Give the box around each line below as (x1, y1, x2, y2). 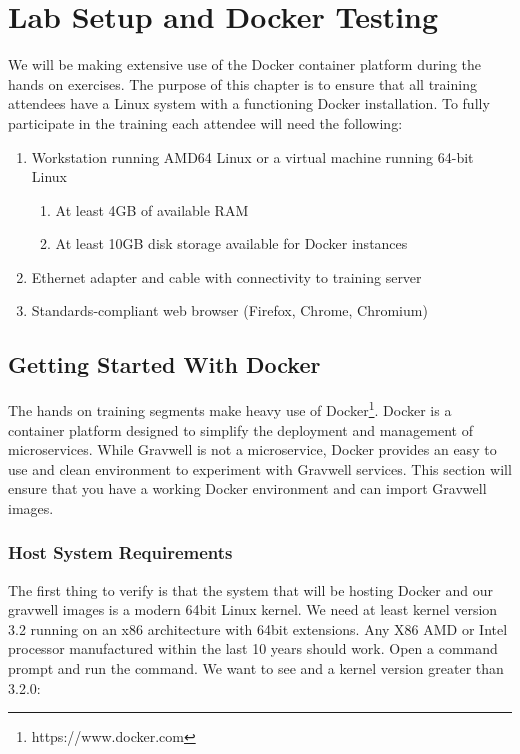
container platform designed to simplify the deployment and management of (8, 419, 473, 440)
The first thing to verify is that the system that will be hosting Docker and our (8, 579, 493, 600)
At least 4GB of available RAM (55, 199, 249, 220)
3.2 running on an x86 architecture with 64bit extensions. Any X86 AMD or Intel (8, 618, 508, 639)
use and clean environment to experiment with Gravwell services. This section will (8, 458, 512, 479)
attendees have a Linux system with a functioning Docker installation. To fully (8, 93, 490, 114)
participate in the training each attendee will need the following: (8, 112, 403, 133)
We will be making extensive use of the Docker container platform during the (8, 54, 482, 75)
